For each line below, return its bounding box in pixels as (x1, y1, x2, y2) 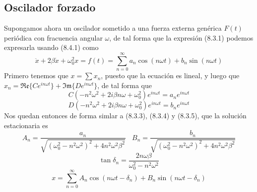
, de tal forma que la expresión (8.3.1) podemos (109, 32, 254, 43)
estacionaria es (4, 120, 48, 130)
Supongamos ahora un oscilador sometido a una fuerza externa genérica (4, 23, 222, 33)
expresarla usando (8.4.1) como (4, 42, 99, 52)
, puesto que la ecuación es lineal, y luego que (101, 70, 240, 81)
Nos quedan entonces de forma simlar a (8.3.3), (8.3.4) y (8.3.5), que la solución (4, 110, 247, 121)
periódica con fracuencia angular (4, 32, 103, 43)
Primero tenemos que (4, 70, 68, 81)
